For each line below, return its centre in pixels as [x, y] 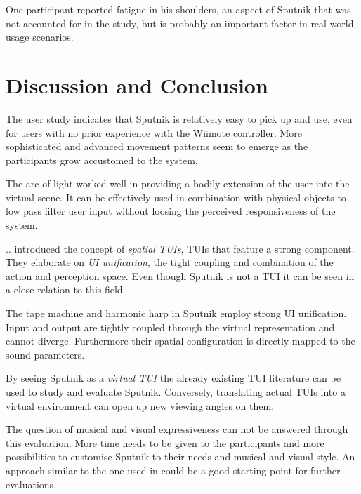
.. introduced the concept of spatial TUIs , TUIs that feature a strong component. [180, 248]
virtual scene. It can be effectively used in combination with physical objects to [176, 197]
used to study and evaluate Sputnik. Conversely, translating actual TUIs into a [176, 392]
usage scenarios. [40, 37]
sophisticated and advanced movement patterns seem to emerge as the [157, 146]
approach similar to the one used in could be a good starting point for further [173, 470]
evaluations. [31, 484]
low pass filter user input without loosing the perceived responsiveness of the [171, 211]
